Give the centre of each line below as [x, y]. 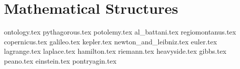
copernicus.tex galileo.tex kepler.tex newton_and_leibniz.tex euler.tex [111, 41]
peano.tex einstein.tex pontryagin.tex [60, 60]
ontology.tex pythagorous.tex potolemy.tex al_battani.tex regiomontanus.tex [120, 32]
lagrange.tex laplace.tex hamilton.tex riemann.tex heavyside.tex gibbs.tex [115, 51]
